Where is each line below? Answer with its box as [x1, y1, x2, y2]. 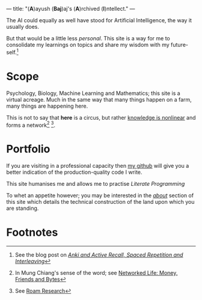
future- [170, 41, 188, 48]
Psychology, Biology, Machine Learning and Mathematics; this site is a [6, 90, 180, 97]
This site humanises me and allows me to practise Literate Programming [6, 180, 185, 188]
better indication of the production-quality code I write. [6, 168, 142, 176]
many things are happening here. [6, 102, 88, 109]
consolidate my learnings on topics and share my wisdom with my [6, 41, 170, 48]
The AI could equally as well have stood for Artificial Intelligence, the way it [6, 17, 192, 23]
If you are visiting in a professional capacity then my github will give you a [6, 162, 189, 170]
